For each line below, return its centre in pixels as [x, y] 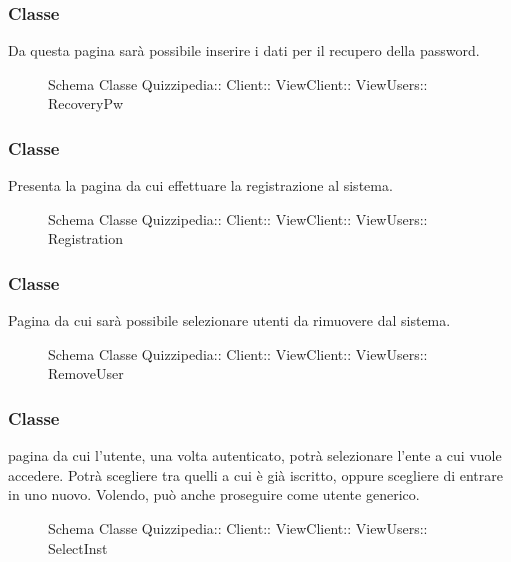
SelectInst [78, 547]
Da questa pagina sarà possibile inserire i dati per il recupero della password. [244, 50]
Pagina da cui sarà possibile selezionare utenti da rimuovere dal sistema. [229, 320]
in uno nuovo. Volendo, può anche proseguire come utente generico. [214, 494]
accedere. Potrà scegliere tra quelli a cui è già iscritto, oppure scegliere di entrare [255, 474]
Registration [85, 238]
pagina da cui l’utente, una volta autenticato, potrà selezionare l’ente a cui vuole [255, 455]
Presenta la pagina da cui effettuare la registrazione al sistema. [200, 185]
